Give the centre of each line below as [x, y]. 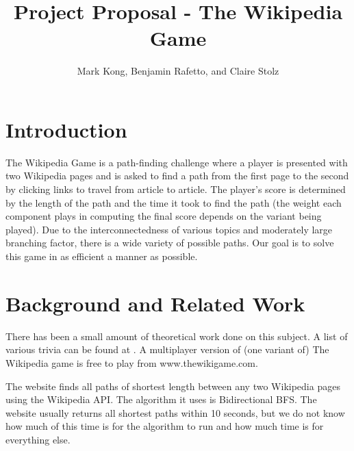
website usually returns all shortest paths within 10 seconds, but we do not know [175, 412]
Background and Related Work [155, 303]
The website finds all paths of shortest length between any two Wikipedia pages [173, 386]
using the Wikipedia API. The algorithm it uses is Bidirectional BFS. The [161, 399]
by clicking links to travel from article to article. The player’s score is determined [176, 189]
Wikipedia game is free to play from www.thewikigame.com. [132, 362]
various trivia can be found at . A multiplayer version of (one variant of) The [167, 349]
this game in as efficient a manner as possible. [102, 256]
